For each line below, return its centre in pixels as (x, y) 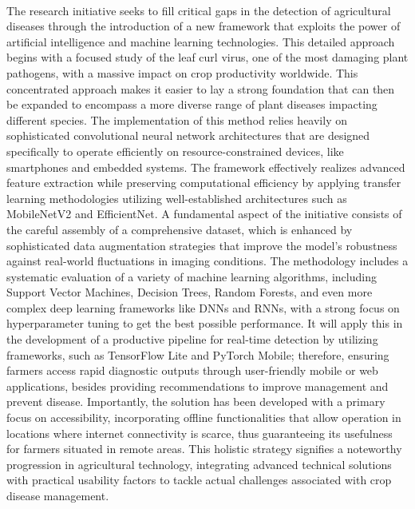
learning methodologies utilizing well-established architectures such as (177, 198)
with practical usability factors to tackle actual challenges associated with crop (199, 480)
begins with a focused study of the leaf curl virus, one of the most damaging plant (207, 57)
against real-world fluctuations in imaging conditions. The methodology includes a (207, 261)
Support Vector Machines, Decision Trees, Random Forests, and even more (190, 292)
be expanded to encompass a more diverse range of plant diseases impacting (192, 104)
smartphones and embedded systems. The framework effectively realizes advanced (206, 167)
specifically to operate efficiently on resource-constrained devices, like (175, 151)
